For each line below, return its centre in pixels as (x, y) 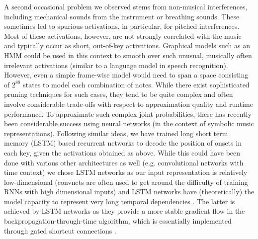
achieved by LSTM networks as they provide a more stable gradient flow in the (125, 211)
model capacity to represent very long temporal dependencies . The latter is (120, 201)
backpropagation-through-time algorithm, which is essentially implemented (118, 221)
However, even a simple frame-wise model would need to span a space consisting (126, 75)
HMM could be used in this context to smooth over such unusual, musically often (128, 55)
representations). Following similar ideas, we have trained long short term (116, 133)
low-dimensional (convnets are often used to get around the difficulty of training (126, 182)
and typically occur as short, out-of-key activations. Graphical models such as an (127, 45)
